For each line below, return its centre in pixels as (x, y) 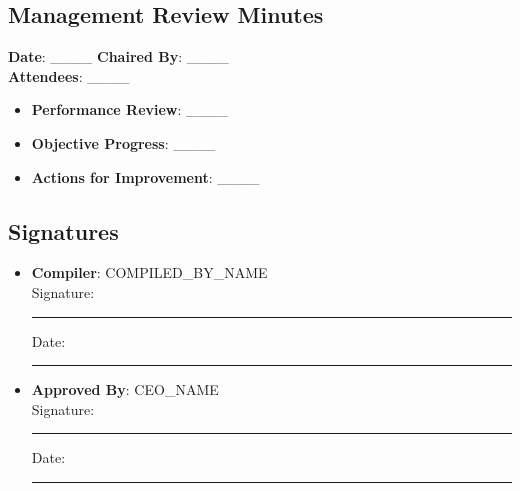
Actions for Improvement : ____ (145, 176)
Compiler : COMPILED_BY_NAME (149, 272)
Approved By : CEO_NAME (125, 389)
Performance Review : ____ (130, 109)
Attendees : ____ (69, 75)
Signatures (63, 230)
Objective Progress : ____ (123, 142)
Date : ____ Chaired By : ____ (118, 56)
